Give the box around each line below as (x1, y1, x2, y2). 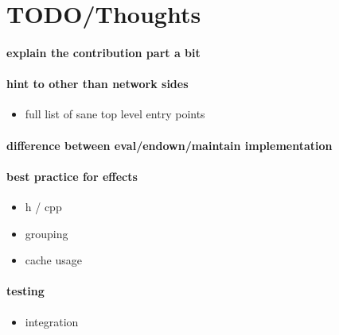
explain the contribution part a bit (6, 44, 201, 60)
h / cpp (25, 198, 62, 214)
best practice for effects (6, 167, 138, 184)
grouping (25, 225, 68, 241)
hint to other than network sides (6, 75, 189, 92)
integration (25, 313, 79, 329)
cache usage (25, 252, 83, 268)
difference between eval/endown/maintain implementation (6, 137, 333, 153)
